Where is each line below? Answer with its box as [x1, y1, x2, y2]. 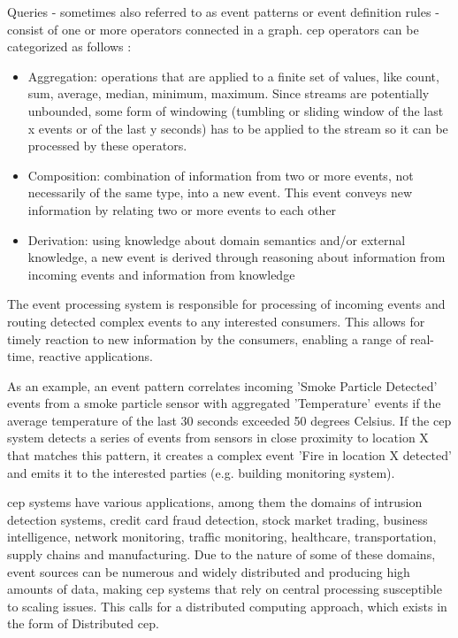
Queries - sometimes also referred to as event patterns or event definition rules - [7, 3, 439, 20]
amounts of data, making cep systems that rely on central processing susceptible [7, 580, 442, 598]
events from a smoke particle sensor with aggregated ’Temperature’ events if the [7, 394, 441, 412]
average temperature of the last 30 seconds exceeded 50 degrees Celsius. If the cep [7, 411, 452, 429]
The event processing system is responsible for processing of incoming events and [7, 295, 446, 313]
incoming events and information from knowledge [27, 265, 295, 283]
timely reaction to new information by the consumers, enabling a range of [7, 329, 407, 348]
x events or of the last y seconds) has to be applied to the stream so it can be [27, 119, 448, 137]
